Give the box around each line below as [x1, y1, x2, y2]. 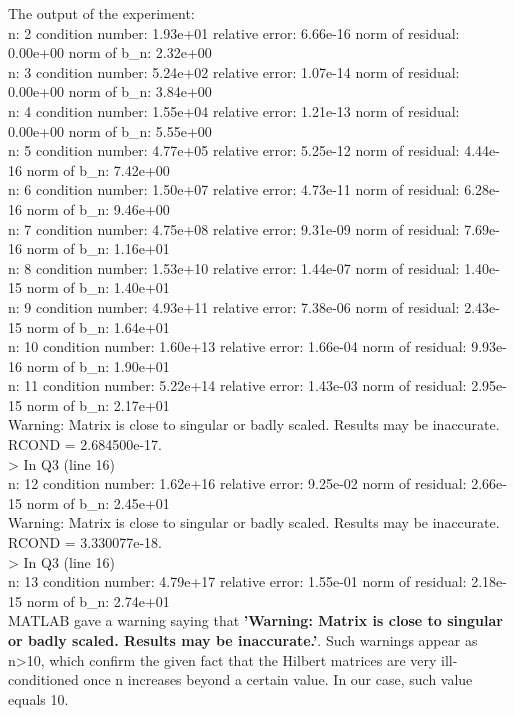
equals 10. [8, 688, 69, 709]
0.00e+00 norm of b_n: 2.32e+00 [8, 42, 212, 63]
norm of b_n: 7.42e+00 [26, 159, 170, 180]
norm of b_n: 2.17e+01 [26, 394, 170, 415]
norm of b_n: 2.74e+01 [26, 590, 170, 611]
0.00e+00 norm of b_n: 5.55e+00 [8, 120, 212, 141]
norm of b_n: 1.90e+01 [26, 355, 170, 376]
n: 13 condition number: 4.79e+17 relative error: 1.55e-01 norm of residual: [8, 571, 467, 592]
